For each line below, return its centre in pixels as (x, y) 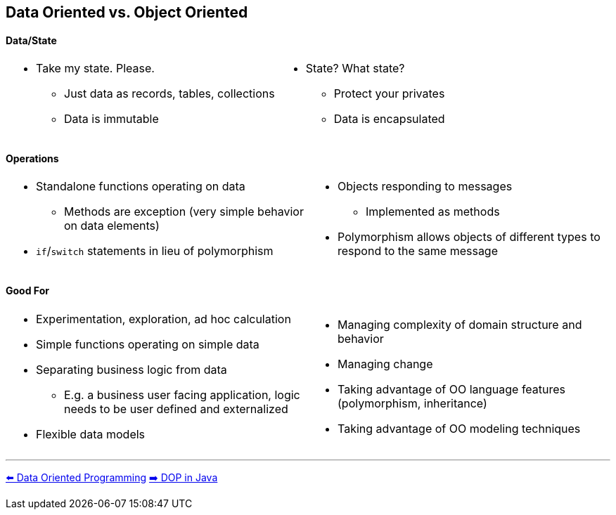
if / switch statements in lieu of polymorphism (155, 251)
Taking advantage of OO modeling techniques (459, 428)
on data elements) (112, 226)
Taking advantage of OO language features (452, 389)
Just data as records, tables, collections (169, 94)
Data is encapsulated (389, 119)
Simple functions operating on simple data (148, 344)
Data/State (31, 40)
